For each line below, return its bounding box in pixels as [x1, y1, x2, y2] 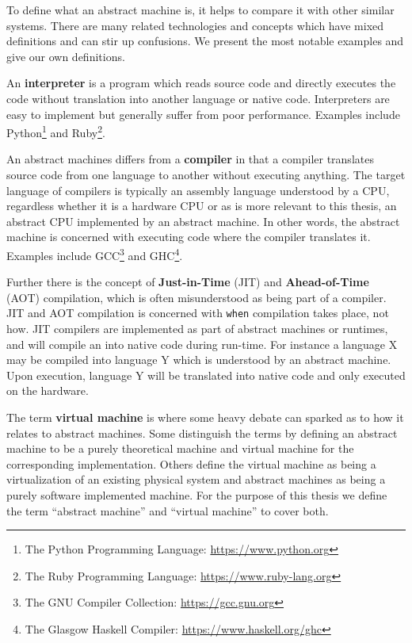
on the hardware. [6, 382, 89, 399]
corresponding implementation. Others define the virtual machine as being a [6, 455, 376, 472]
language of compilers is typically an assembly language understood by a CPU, [6, 182, 390, 198]
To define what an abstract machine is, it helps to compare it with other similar [6, 2, 395, 17]
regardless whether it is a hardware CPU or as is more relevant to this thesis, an [6, 197, 397, 214]
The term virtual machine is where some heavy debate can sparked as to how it [6, 409, 404, 426]
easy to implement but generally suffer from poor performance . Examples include [6, 105, 400, 122]
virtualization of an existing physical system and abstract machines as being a [6, 471, 386, 488]
